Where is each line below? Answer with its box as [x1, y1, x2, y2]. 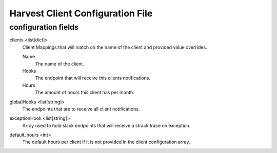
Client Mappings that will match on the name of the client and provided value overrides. [22, 44, 207, 50]
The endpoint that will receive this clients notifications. [35, 75, 151, 81]
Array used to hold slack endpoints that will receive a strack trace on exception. [22, 122, 191, 128]
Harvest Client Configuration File [9, 8, 153, 19]
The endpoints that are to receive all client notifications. [22, 105, 140, 112]
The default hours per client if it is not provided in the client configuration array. [22, 139, 190, 145]
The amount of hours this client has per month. [35, 90, 134, 96]
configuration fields [9, 23, 79, 32]
